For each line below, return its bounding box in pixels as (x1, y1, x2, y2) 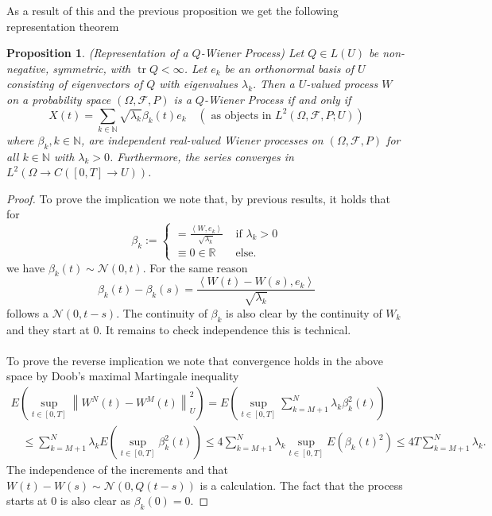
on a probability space (6, 90, 111, 107)
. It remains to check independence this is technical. (99, 321, 351, 337)
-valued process (306, 75, 378, 92)
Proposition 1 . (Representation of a (6, 44, 188, 61)
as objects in (211, 110, 272, 121)
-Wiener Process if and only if (203, 90, 351, 107)
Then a (260, 75, 295, 92)
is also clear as (60, 492, 130, 509)
